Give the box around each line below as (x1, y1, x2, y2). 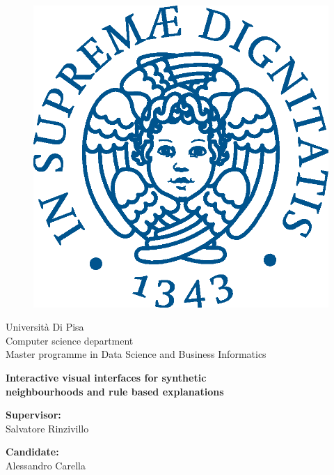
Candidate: (6, 444, 59, 459)
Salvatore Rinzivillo (6, 421, 89, 435)
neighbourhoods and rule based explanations (6, 384, 224, 398)
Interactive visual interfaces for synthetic (6, 370, 207, 384)
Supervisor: (6, 407, 61, 422)
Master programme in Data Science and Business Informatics (6, 347, 267, 361)
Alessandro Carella (6, 458, 86, 472)
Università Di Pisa (6, 319, 84, 334)
